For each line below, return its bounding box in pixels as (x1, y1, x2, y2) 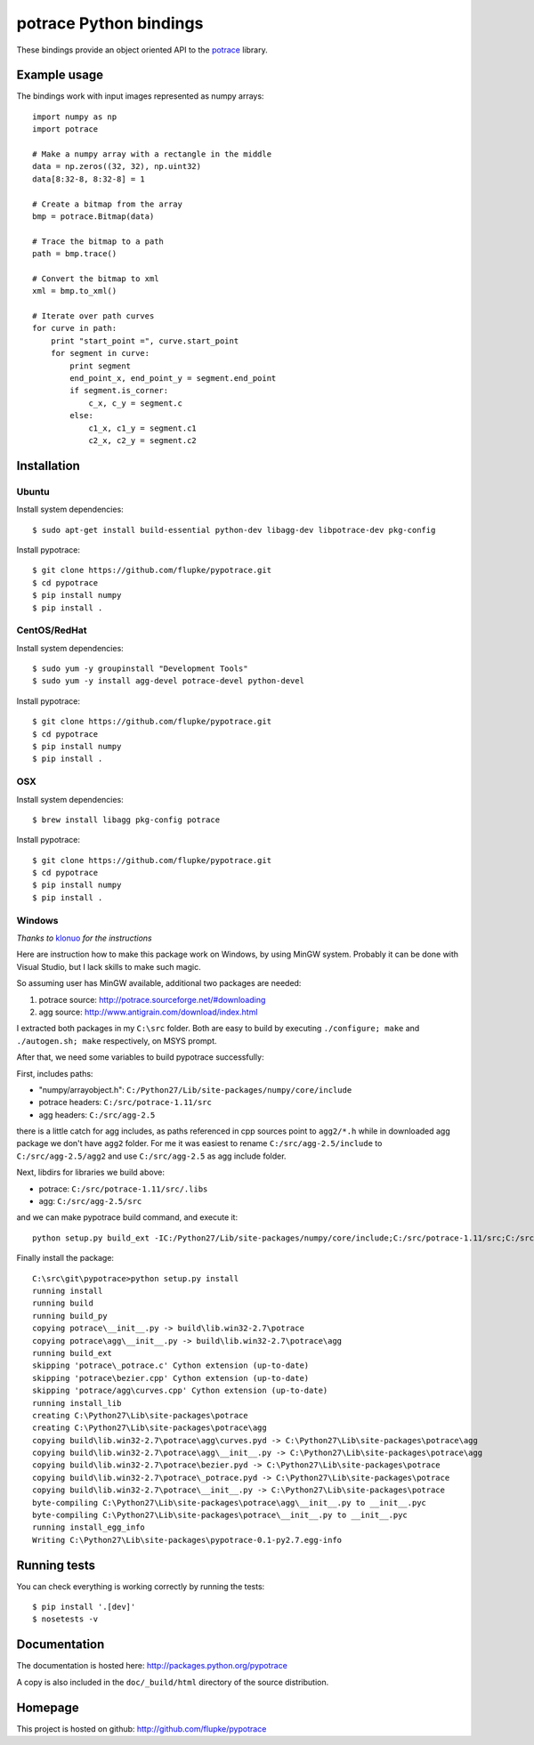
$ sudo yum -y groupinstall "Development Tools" (32, 664, 248, 674)
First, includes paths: (16, 1068, 93, 1079)
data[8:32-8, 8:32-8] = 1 (32, 174, 146, 184)
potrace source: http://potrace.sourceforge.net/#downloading (38, 994, 266, 1005)
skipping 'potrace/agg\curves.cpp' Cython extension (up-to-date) (32, 1385, 328, 1396)
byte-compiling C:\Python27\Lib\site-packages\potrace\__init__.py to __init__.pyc (32, 1510, 409, 1521)
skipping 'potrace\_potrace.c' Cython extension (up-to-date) (32, 1361, 310, 1370)
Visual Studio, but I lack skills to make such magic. (16, 961, 201, 972)
